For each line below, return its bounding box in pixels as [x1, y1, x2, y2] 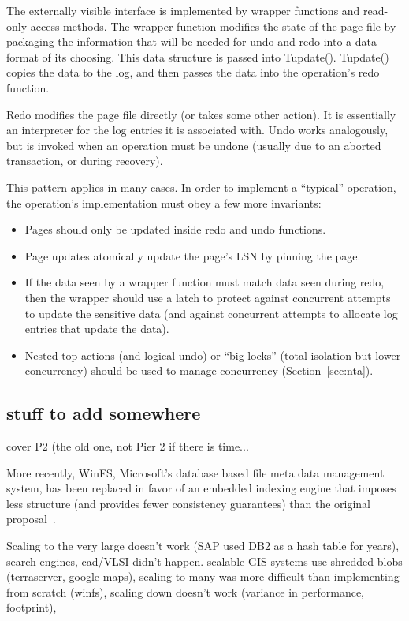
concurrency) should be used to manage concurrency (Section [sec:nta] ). [24, 362, 374, 379]
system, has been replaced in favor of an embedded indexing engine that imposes [6, 480, 396, 496]
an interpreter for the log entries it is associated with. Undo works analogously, [6, 122, 389, 138]
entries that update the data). [24, 320, 169, 337]
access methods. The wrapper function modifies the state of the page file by [30, 17, 396, 34]
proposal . [6, 511, 56, 527]
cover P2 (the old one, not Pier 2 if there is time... [6, 438, 249, 455]
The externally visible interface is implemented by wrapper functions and [6, 2, 360, 18]
